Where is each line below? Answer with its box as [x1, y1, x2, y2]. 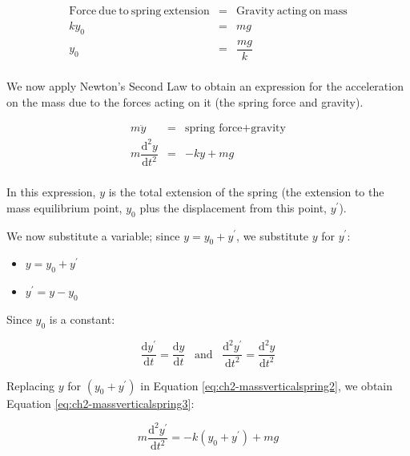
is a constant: [49, 310, 115, 327]
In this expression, [6, 184, 96, 200]
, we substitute [236, 227, 309, 244]
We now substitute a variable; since [6, 227, 180, 244]
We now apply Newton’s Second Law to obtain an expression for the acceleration [6, 77, 404, 94]
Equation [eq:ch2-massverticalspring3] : [6, 394, 195, 411]
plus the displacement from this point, [139, 199, 327, 216]
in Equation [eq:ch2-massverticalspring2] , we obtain [140, 377, 393, 393]
